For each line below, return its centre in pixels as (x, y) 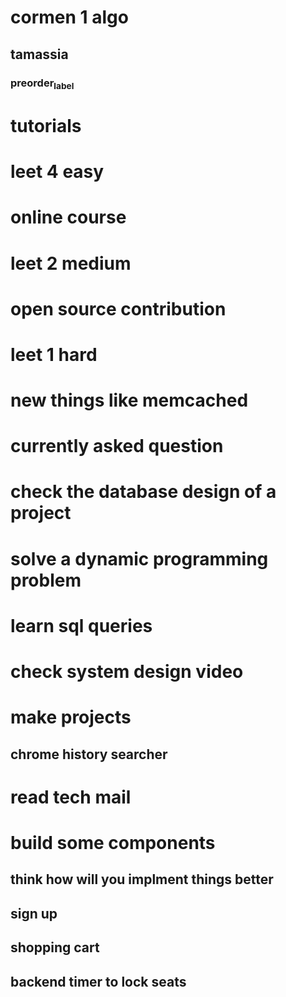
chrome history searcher (89, 754)
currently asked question (117, 446)
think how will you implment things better (142, 879)
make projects (71, 717)
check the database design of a (143, 492)
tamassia (39, 54)
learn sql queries (81, 625)
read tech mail (71, 797)
